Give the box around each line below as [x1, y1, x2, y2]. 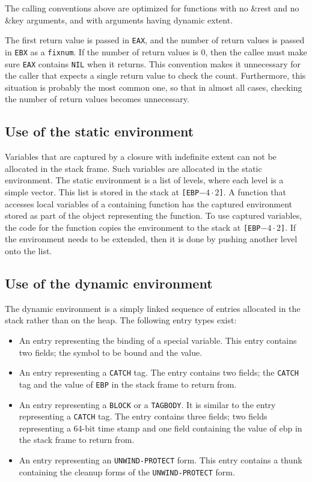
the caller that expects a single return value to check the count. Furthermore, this [5, 69, 306, 82]
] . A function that [219, 185, 287, 198]
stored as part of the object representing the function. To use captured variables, [5, 209, 302, 222]
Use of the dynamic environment [5, 274, 213, 292]
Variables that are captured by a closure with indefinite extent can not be [5, 150, 277, 163]
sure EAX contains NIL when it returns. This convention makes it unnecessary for [5, 57, 301, 70]
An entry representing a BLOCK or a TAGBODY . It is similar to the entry [19, 398, 276, 410]
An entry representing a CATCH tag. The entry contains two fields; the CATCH [19, 366, 299, 379]
